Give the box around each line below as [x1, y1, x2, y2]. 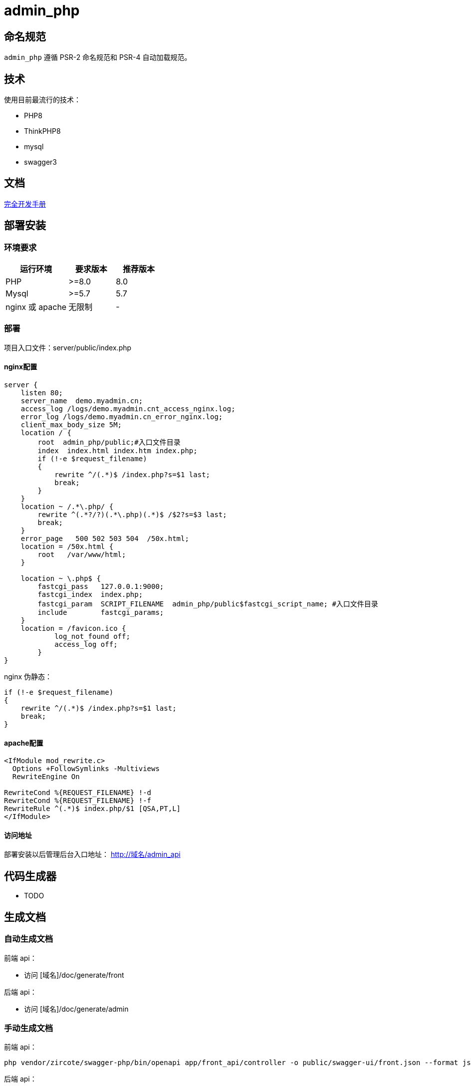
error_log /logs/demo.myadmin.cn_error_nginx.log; [20, 413, 223, 421]
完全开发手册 [4, 199, 46, 208]
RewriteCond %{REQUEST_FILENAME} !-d [4, 789, 152, 797]
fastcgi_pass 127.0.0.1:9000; [37, 582, 164, 591]
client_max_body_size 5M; [20, 421, 122, 429]
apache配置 [4, 738, 43, 747]
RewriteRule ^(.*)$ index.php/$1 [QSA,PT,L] [4, 805, 181, 813]
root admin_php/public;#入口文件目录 [37, 438, 181, 447]
